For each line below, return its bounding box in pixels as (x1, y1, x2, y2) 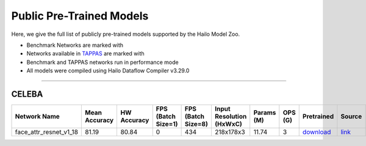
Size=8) (184, 120, 209, 128)
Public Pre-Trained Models (11, 9, 149, 23)
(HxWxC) (214, 120, 242, 128)
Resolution (214, 113, 247, 121)
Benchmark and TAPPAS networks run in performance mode (26, 58, 179, 66)
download (302, 128, 331, 136)
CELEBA (11, 89, 43, 99)
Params (253, 108, 276, 117)
